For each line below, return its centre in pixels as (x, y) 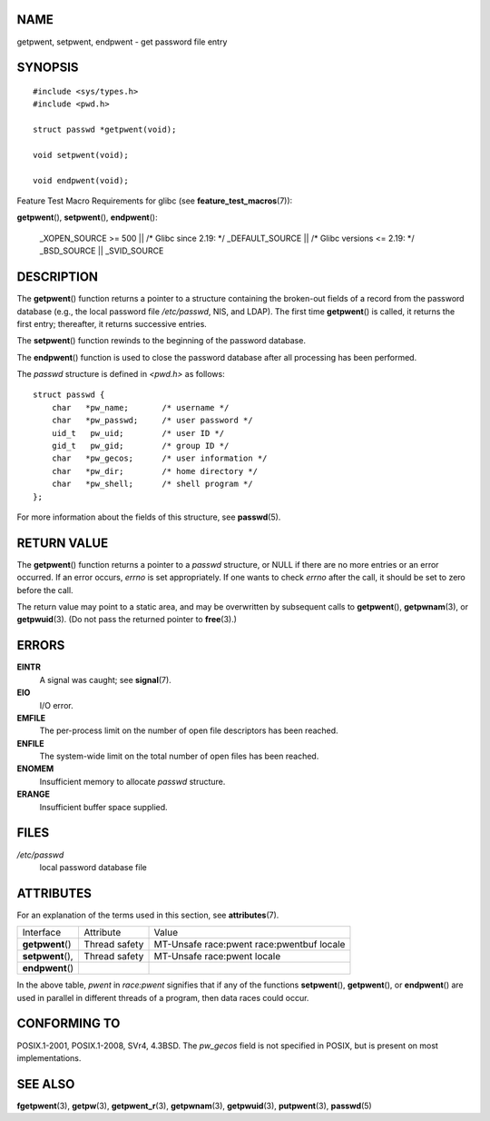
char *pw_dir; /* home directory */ (155, 471)
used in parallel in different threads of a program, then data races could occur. (163, 997)
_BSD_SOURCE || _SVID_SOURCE (102, 251)
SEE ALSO (46, 1084)
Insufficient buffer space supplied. (103, 807)
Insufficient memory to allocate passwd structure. (132, 781)
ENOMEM (35, 769)
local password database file (93, 867)
